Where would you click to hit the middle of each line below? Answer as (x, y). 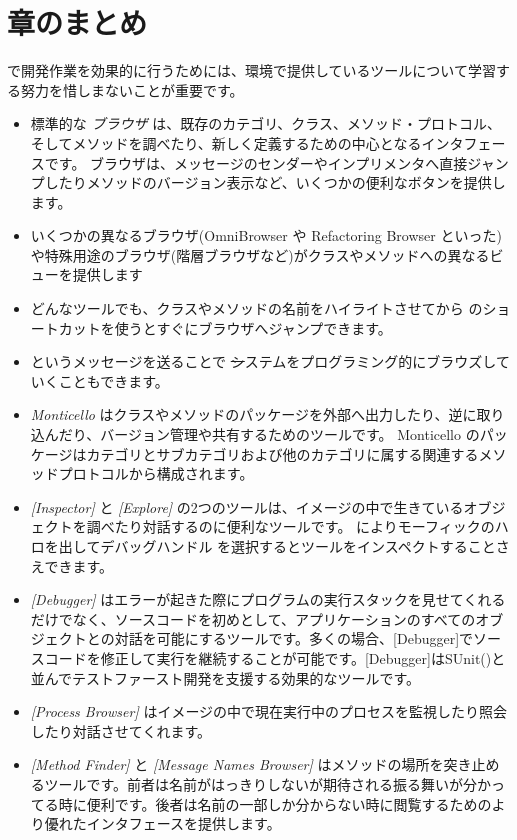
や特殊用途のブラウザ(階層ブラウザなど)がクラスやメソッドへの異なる (260, 254)
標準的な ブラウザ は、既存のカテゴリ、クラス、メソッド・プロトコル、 (266, 123)
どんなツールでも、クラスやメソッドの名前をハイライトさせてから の (256, 308)
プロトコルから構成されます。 (156, 473)
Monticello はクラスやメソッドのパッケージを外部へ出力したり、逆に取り (267, 414)
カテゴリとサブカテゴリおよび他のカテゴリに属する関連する (282, 453)
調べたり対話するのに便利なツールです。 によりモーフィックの (290, 526)
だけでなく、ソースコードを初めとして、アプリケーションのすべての (253, 618)
